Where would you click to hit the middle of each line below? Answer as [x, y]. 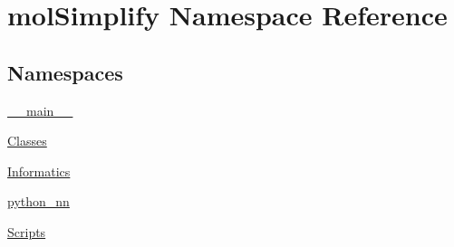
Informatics [39, 171]
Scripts [27, 231]
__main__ [40, 110]
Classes [27, 141]
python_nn [39, 201]
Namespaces [65, 72]
